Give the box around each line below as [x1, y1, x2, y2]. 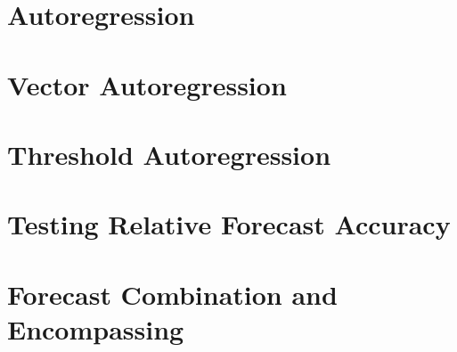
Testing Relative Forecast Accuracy [7, 206, 451, 242]
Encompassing [7, 310, 184, 347]
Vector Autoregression [7, 66, 287, 102]
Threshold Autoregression [7, 135, 331, 172]
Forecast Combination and [7, 275, 338, 312]
